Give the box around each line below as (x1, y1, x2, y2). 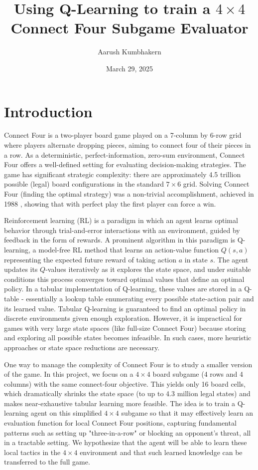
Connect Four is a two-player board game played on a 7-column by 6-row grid (4, 130, 242, 140)
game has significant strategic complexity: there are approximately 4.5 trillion (4, 169, 241, 179)
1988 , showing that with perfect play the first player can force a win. (4, 198, 216, 209)
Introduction (4, 101, 93, 121)
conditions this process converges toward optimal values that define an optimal (4, 273, 245, 284)
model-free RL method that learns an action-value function (38, 244, 219, 254)
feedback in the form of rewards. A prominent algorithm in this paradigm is (4, 235, 236, 245)
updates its (4, 264, 38, 274)
